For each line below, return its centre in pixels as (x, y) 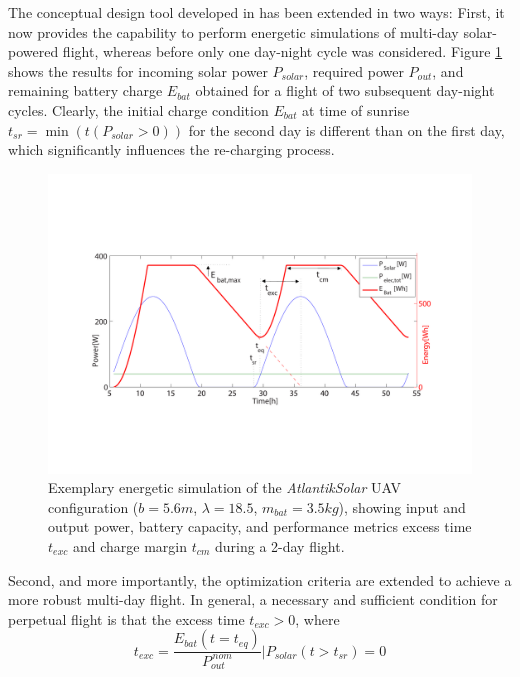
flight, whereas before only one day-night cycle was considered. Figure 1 (282, 51)
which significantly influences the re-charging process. (171, 149)
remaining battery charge (85, 90)
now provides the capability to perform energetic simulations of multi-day (233, 31)
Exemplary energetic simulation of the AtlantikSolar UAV (224, 487)
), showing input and (402, 506)
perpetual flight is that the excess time (126, 618)
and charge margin (129, 545)
